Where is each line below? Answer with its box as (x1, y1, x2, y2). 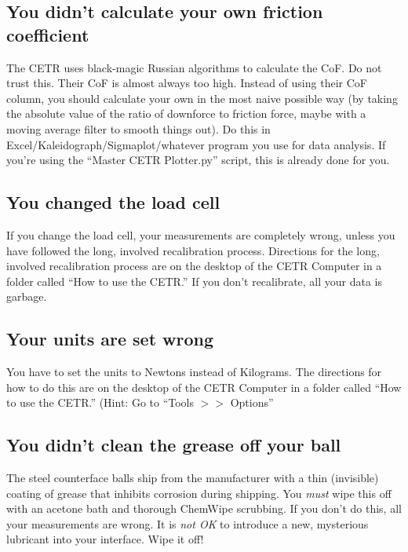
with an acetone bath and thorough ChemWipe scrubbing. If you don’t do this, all (6, 500, 402, 517)
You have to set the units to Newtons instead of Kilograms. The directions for (6, 364, 382, 380)
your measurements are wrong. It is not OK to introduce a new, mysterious (6, 515, 369, 532)
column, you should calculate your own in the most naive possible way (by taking (6, 90, 398, 106)
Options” (230, 394, 274, 411)
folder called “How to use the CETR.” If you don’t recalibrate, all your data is (6, 272, 383, 289)
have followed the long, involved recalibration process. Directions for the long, (6, 242, 380, 258)
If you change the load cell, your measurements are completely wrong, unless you (6, 226, 395, 243)
